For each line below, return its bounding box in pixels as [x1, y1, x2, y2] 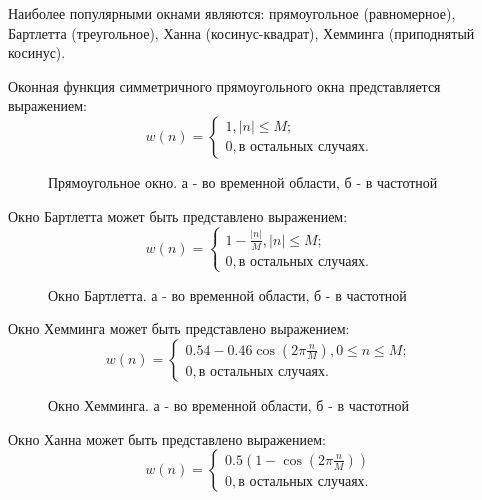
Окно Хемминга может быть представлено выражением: [8, 318, 350, 339]
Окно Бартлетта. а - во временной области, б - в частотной [48, 284, 407, 305]
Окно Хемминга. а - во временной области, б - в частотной [48, 395, 410, 416]
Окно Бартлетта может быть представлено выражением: [8, 205, 348, 226]
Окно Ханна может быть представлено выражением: [8, 428, 326, 449]
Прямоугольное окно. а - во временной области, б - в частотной [48, 171, 438, 192]
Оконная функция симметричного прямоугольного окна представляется [8, 75, 441, 96]
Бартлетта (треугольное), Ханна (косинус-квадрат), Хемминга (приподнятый [8, 22, 475, 43]
